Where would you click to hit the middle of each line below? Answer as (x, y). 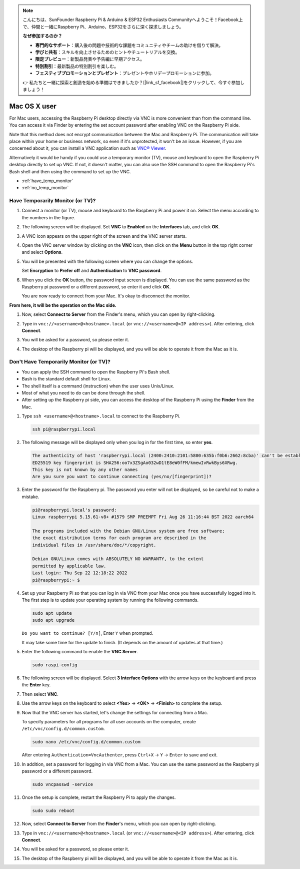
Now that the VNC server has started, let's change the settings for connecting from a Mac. (115, 712)
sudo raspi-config (55, 665)
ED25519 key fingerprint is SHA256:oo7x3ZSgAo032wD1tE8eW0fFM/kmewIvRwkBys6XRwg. (135, 463)
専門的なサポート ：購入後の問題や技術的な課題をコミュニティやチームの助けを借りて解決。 (129, 45)
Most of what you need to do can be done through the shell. (83, 393)
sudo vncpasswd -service (63, 784)
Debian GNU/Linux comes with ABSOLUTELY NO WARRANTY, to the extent (118, 559)
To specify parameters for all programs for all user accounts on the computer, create (109, 722)
